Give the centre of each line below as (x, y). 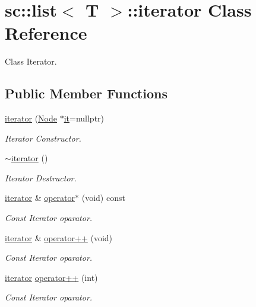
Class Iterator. (31, 61)
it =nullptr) (84, 118)
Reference (46, 33)
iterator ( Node (31, 118)
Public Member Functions (86, 93)
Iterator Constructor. (43, 138)
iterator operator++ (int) (51, 277)
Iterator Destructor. (41, 178)
